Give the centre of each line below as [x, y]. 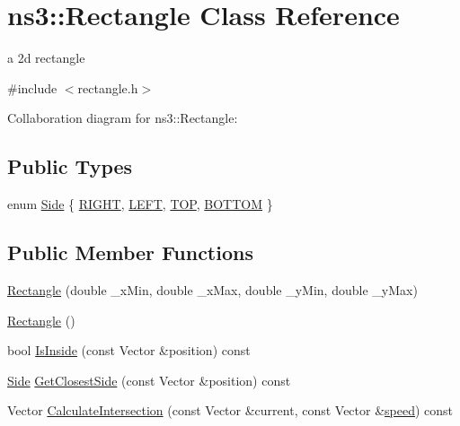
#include [32, 87]
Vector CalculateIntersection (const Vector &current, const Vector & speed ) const [230, 410]
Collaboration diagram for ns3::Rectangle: [123, 118]
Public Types [70, 166]
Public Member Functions [130, 252]
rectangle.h [108, 87]
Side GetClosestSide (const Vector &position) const [149, 380]
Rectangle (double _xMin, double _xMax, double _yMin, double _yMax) [212, 289]
